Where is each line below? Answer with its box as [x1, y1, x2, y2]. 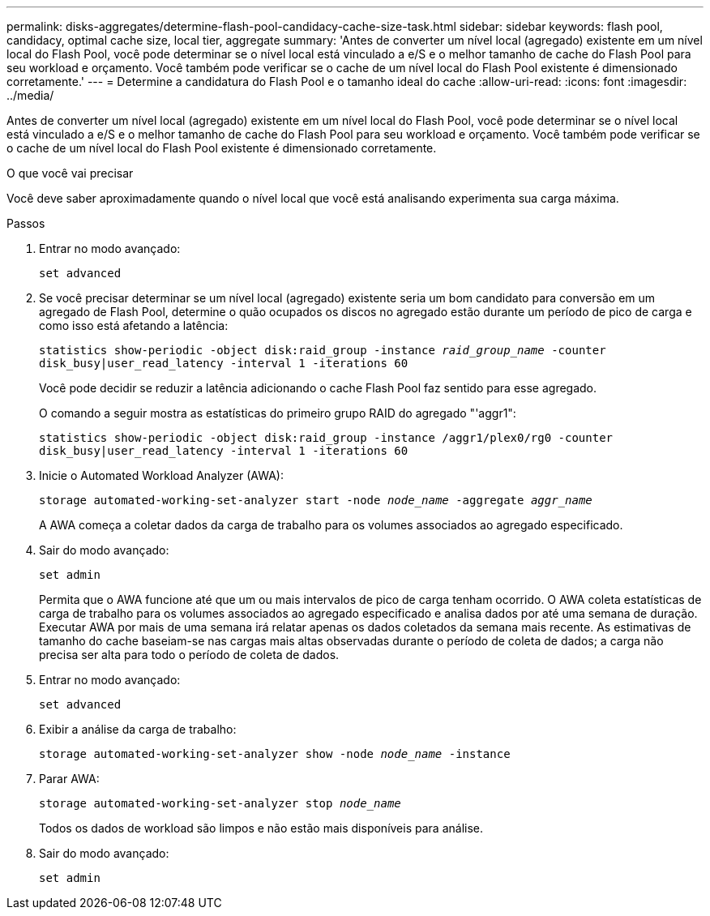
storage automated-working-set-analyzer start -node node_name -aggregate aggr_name [39, 494, 592, 507]
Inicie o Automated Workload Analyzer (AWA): [39, 469, 284, 482]
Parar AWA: [39, 772, 100, 785]
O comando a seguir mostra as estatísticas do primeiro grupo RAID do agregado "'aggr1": [39, 406, 516, 420]
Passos [6, 216, 45, 230]
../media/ [6, 88, 54, 102]
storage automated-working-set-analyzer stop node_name [39, 797, 401, 810]
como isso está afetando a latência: [39, 319, 229, 332]
